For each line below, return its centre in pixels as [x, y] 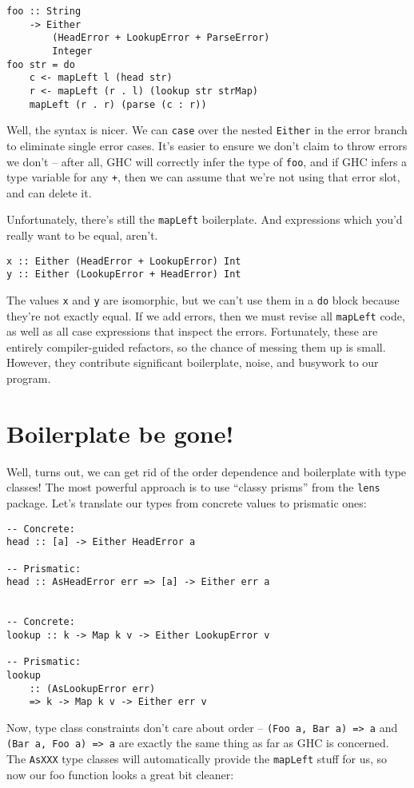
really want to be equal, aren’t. [82, 235]
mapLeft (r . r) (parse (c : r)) [118, 104]
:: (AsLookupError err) [92, 689]
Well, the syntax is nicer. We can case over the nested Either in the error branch [207, 130]
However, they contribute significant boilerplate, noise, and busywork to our [193, 362]
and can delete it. [49, 192]
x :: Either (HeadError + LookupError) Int [124, 261]
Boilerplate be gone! [120, 433]
